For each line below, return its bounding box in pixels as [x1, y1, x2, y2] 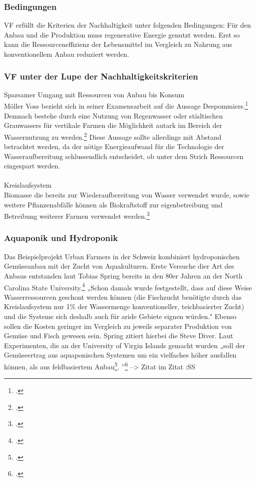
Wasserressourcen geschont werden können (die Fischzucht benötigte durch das [4, 291, 242, 302]
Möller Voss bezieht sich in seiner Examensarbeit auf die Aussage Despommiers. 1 [4, 99, 248, 111]
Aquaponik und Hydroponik [4, 232, 118, 244]
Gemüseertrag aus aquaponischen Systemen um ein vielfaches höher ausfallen [4, 350, 237, 360]
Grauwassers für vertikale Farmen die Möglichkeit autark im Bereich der [4, 120, 223, 130]
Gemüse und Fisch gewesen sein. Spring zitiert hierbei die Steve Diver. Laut [4, 330, 233, 341]
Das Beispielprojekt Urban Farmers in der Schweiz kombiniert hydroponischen [4, 251, 240, 261]
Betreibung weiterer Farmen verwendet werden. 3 [4, 209, 150, 221]
